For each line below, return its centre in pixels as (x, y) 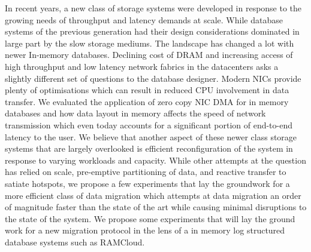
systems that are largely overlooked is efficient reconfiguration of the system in (149, 148)
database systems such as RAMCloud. (75, 242)
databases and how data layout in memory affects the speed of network (135, 113)
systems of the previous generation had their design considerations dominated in (152, 31)
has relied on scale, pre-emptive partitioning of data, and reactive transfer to (146, 172)
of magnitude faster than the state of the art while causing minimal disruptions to (156, 207)
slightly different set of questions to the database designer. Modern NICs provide (153, 78)
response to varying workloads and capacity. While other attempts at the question (155, 160)
